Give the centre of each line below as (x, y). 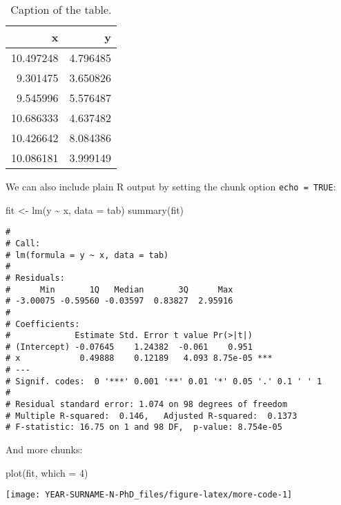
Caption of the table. (61, 9)
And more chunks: (44, 449)
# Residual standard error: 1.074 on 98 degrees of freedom (147, 405)
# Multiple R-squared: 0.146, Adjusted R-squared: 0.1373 (152, 416)
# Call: (23, 243)
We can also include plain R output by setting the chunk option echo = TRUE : (171, 186)
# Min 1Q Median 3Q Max (119, 289)
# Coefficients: (43, 324)
